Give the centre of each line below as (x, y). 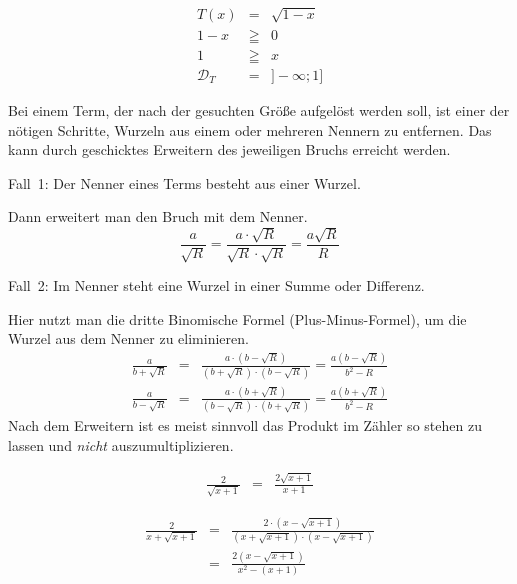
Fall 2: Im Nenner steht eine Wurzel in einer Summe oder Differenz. (216, 285)
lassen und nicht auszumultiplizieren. (121, 444)
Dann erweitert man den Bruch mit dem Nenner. (158, 216)
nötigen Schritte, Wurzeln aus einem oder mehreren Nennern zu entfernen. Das (250, 129)
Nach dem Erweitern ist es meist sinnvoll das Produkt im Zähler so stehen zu (245, 425)
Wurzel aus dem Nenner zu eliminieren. (128, 338)
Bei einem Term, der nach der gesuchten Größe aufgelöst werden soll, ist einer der (259, 109)
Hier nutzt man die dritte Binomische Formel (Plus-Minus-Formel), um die (237, 318)
